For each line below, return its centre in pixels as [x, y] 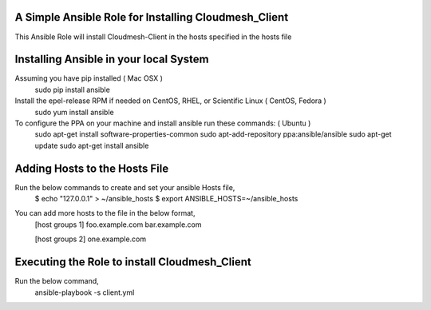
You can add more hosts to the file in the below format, [105, 213]
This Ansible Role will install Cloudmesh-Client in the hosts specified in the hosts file [153, 37]
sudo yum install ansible [75, 112]
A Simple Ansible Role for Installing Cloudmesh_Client [152, 17]
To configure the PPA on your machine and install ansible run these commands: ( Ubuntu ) [163, 123]
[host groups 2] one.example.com [91, 239]
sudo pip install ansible [73, 89]
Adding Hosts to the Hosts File [92, 168]
